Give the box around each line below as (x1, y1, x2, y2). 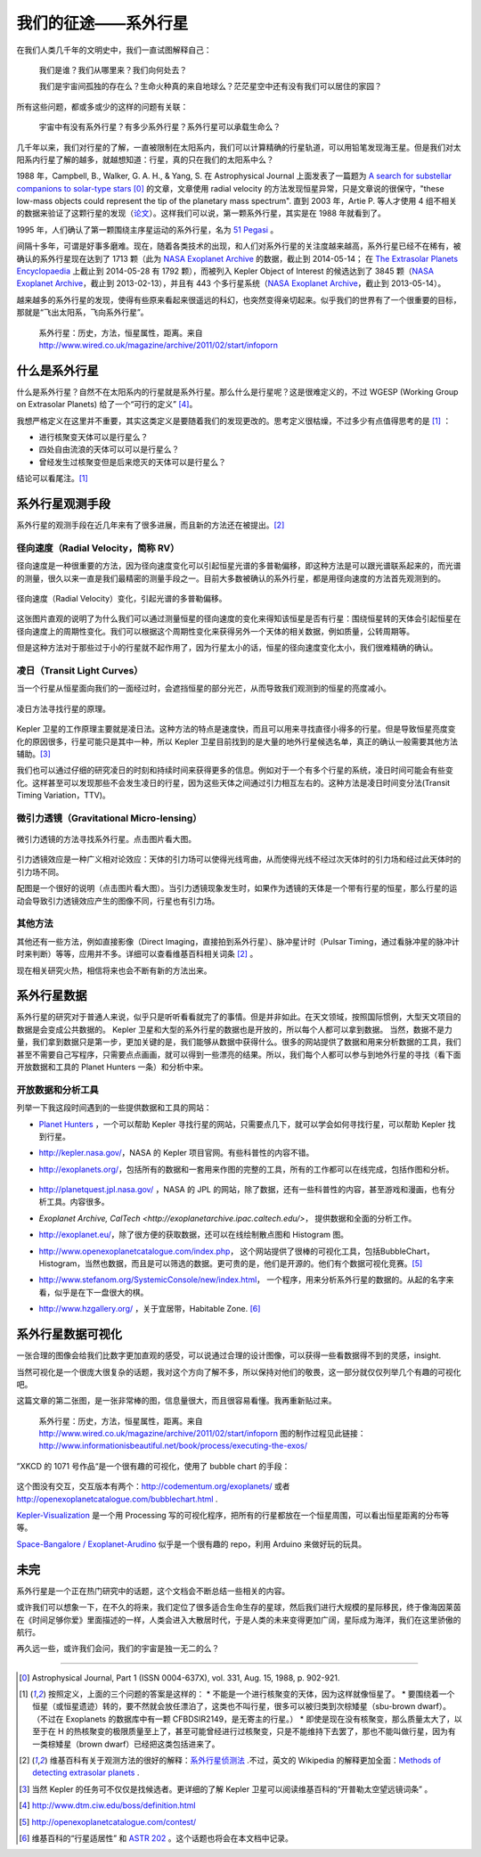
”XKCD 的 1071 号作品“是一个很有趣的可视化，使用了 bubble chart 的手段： (16, 1460, 290, 1471)
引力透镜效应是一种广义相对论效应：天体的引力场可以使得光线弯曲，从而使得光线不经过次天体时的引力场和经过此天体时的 (16, 854, 461, 864)
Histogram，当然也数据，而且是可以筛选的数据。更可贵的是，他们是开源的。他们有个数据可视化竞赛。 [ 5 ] (38, 1258, 423, 1269)
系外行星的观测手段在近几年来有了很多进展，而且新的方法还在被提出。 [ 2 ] (16, 519, 285, 530)
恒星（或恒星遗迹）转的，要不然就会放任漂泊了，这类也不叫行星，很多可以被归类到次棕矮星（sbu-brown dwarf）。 (32, 1701, 452, 1712)
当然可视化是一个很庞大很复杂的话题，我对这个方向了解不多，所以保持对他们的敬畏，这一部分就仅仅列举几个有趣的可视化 (16, 1366, 461, 1377)
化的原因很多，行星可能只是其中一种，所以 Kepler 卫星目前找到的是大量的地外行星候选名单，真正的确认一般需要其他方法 (16, 736, 459, 747)
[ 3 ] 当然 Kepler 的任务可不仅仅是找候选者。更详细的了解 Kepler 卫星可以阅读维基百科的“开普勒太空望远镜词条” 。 (19, 1783, 433, 1795)
